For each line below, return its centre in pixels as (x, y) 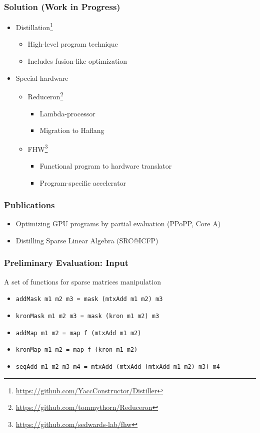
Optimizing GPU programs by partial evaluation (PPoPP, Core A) (118, 224)
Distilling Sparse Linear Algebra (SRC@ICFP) (87, 240)
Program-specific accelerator (83, 182)
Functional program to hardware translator (106, 165)
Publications (29, 205)
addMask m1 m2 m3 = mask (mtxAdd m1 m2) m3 (89, 299)
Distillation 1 (34, 26)
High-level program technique (73, 44)
